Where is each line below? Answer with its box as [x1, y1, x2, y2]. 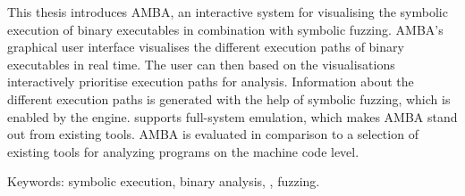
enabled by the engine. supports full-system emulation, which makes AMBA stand [7, 107, 458, 126]
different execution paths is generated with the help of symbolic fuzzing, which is [7, 89, 451, 108]
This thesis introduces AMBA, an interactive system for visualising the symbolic [7, 3, 448, 20]
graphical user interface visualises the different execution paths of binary [7, 37, 404, 56]
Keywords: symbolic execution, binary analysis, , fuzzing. [7, 172, 320, 191]
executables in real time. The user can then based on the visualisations [7, 54, 395, 73]
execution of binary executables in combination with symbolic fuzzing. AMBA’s [7, 20, 444, 38]
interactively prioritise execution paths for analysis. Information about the [7, 72, 414, 91]
